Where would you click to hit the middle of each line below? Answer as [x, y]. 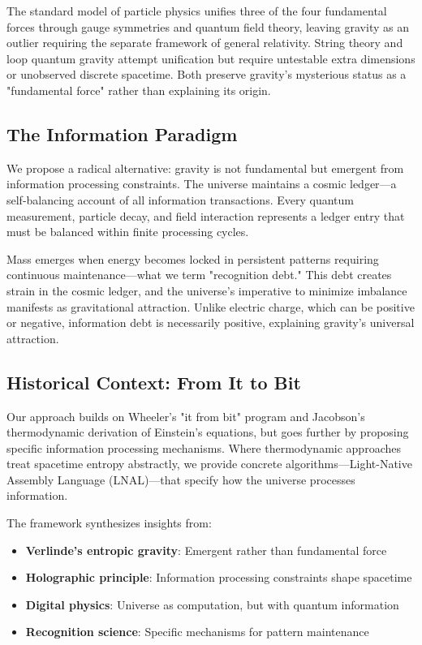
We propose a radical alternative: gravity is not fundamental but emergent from [205, 168]
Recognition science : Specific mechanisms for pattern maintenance [197, 632]
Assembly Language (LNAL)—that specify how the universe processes [181, 479]
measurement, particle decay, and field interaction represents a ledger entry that [206, 215]
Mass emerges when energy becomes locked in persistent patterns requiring [193, 258]
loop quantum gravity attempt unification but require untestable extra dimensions [211, 58]
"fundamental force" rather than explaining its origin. [139, 90]
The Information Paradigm [122, 133]
